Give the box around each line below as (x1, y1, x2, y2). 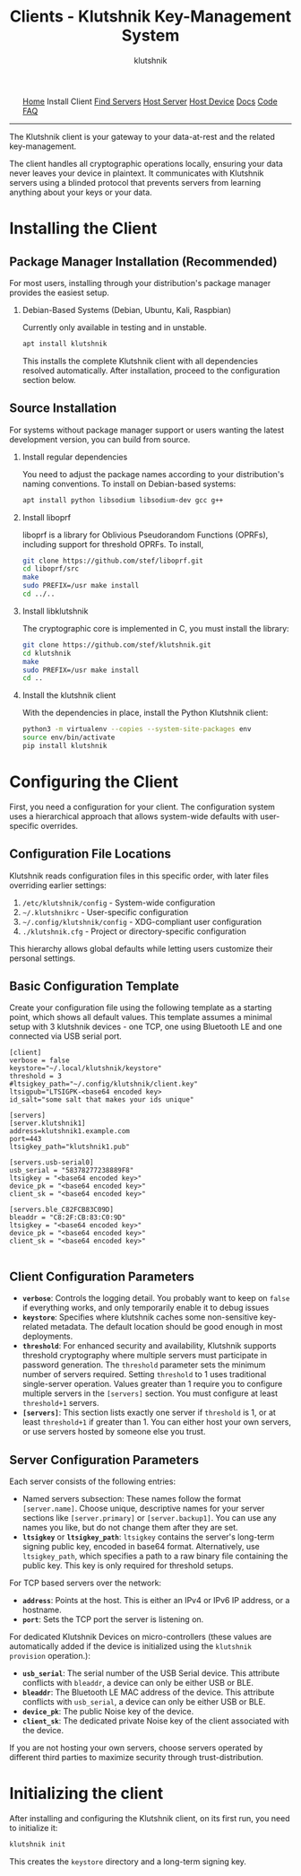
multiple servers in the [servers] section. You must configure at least (21, 1388, 279, 1399)
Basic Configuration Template (9, 979, 179, 994)
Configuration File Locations (9, 846, 172, 862)
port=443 (9, 1135, 42, 1144)
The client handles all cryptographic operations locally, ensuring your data (9, 158, 284, 169)
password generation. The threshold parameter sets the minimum (21, 1359, 266, 1370)
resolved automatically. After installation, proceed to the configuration (21, 365, 280, 376)
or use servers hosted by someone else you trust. (21, 1427, 206, 1437)
